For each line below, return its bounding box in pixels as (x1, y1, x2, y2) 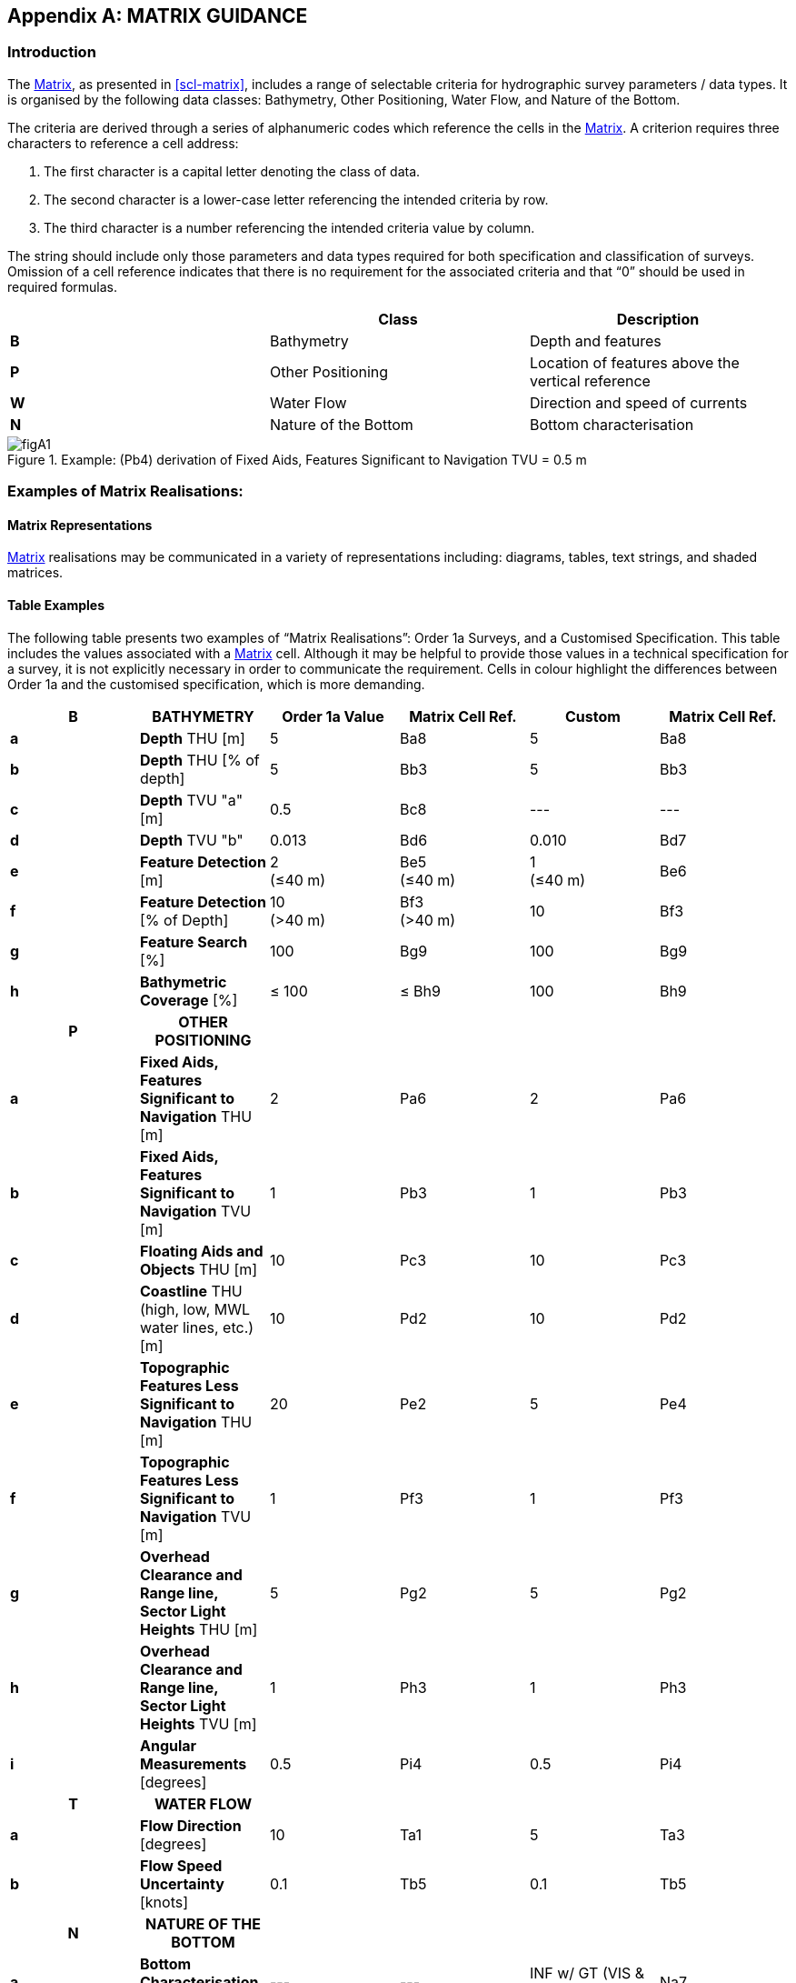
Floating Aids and (139, 1241, 264, 1260)
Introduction (7, 43, 96, 62)
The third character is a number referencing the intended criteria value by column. (44, 219, 535, 235)
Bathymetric (139, 972, 227, 991)
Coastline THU (139, 1281, 243, 1300)
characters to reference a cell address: (7, 135, 239, 151)
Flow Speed (139, 1856, 223, 1875)
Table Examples (7, 597, 105, 613)
